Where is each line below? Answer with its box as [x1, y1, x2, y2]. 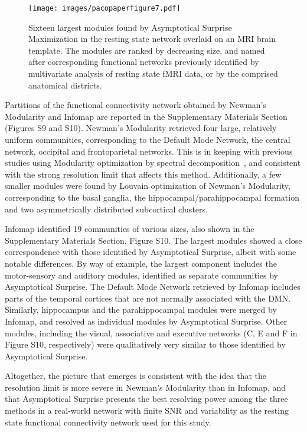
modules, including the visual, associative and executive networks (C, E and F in [5, 326, 298, 339]
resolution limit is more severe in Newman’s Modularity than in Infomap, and [5, 381, 286, 393]
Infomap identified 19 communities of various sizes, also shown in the [5, 222, 254, 235]
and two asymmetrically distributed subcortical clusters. [5, 202, 208, 215]
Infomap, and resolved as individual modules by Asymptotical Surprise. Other [5, 315, 288, 327]
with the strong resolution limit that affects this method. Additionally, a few [5, 168, 282, 180]
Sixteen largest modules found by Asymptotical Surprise [28, 21, 232, 33]
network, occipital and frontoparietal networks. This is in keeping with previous [5, 145, 293, 157]
